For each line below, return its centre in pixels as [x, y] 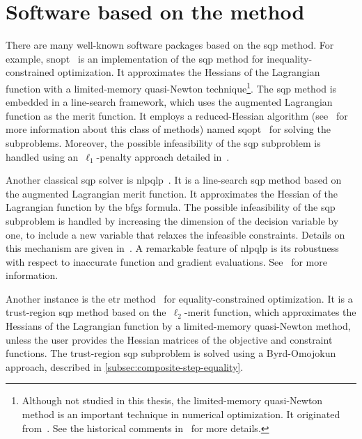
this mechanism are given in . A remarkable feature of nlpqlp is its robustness [172, 248]
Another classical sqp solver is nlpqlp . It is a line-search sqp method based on [174, 180]
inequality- [290, 58]
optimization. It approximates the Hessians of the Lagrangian [189, 72]
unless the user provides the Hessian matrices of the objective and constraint [169, 339]
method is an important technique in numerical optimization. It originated [181, 414]
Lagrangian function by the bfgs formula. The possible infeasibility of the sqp [171, 207]
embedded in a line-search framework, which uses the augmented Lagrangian [169, 102]
